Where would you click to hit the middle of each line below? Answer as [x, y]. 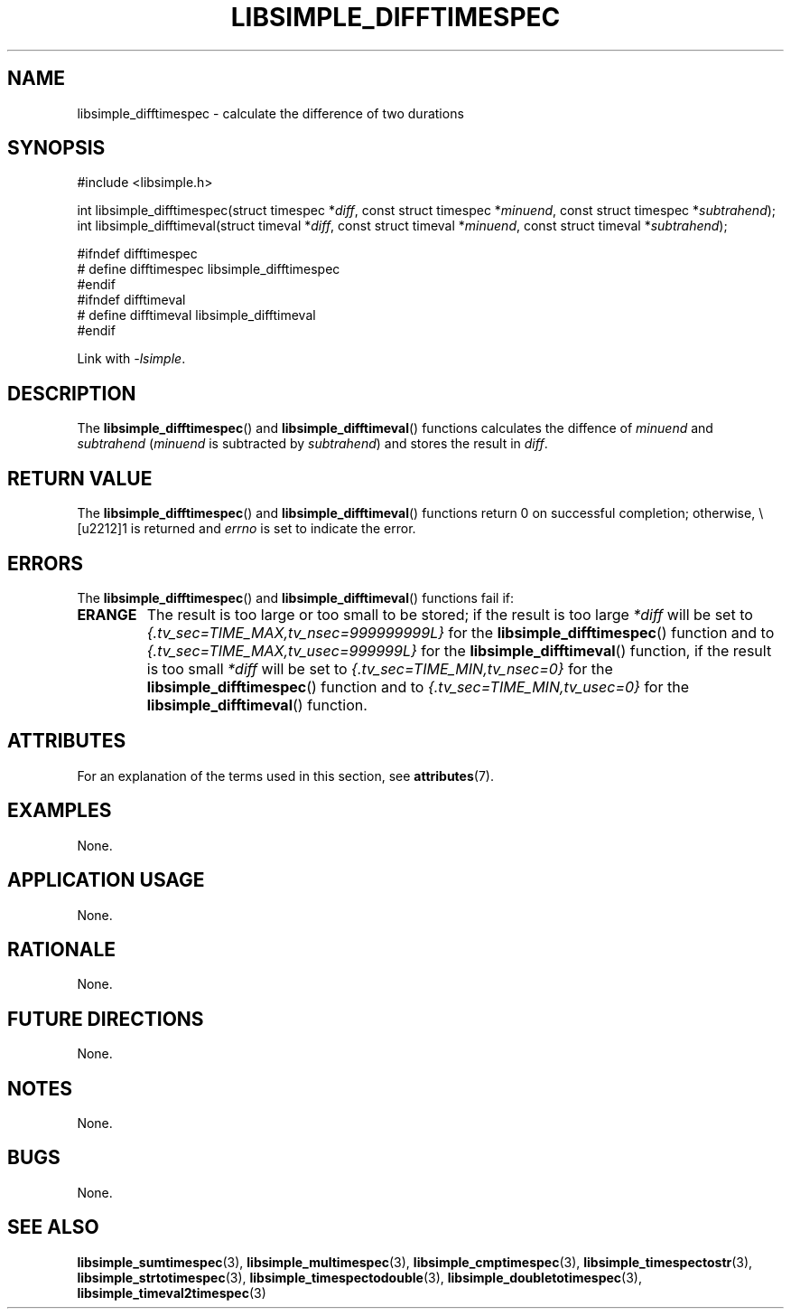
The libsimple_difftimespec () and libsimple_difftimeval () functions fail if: [296, 597]
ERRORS [46, 563]
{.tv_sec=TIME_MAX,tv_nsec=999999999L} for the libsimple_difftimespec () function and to [461, 632]
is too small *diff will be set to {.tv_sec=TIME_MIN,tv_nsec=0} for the [380, 668]
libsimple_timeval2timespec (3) [172, 1292]
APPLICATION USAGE [106, 880]
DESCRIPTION [72, 393]
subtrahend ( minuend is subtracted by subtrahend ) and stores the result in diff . [312, 444]
